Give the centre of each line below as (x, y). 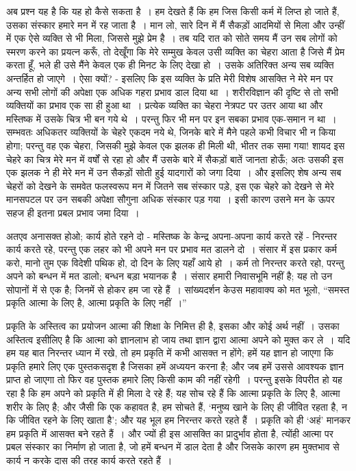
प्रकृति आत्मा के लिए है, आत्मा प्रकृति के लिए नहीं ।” (97, 303)
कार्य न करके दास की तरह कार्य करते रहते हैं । (89, 460)
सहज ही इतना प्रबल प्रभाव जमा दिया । (73, 212)
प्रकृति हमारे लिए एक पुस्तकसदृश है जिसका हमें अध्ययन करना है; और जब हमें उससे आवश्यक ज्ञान (175, 366)
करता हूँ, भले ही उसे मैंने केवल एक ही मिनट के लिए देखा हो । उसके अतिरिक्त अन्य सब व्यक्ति (170, 65)
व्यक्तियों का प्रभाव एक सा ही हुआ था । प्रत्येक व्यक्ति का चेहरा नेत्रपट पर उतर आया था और (165, 105)
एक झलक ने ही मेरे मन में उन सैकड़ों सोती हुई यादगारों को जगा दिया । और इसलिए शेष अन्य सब (174, 172)
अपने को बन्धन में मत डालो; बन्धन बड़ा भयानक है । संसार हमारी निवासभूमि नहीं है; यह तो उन (169, 276)
